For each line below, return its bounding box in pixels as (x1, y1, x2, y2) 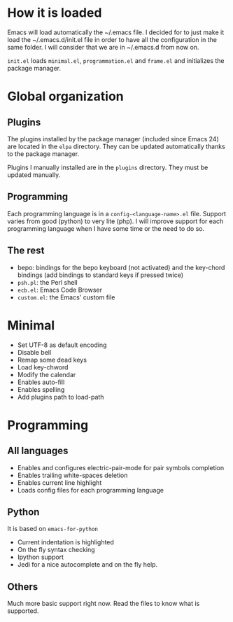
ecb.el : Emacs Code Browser (17, 285, 103, 294)
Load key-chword (17, 362, 69, 372)
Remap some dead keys (17, 355, 87, 364)
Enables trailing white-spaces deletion (17, 471, 128, 479)
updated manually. (7, 170, 61, 179)
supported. (7, 607, 39, 615)
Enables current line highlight (17, 478, 102, 487)
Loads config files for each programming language (17, 486, 164, 494)
